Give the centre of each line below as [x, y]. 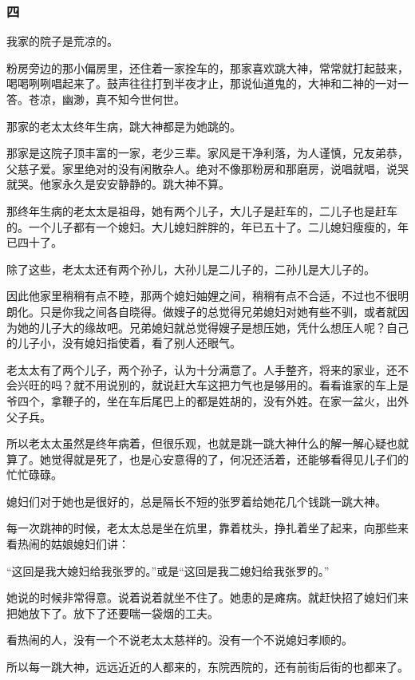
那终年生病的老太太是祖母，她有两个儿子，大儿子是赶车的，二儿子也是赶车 [202, 210]
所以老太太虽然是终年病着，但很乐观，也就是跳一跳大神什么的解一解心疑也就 [207, 443]
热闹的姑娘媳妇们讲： [73, 544]
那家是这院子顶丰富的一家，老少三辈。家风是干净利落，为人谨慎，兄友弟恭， [207, 153]
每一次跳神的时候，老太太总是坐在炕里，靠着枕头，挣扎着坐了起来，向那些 [202, 528]
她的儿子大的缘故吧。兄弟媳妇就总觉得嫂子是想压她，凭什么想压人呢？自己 [213, 327]
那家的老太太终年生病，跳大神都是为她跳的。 [124, 126]
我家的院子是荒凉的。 [62, 41]
